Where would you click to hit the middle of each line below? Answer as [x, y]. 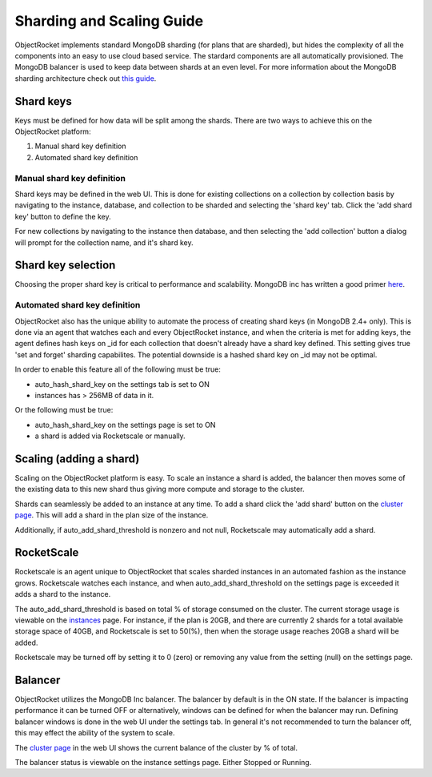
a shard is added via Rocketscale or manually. [110, 436]
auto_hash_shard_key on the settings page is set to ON [125, 425]
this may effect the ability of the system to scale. [95, 733]
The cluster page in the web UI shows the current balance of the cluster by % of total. [156, 747]
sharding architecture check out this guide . [86, 78]
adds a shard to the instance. [63, 594]
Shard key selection [65, 266]
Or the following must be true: [64, 410]
